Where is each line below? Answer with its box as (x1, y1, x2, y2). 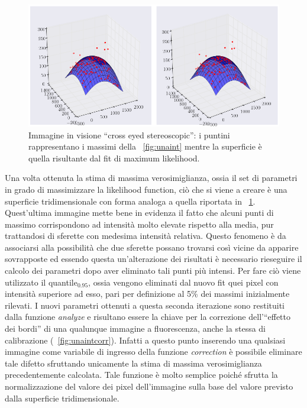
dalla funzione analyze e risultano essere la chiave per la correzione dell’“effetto (5, 310, 291, 323)
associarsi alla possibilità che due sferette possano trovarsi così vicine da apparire (5, 241, 299, 253)
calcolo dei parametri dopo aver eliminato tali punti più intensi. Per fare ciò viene (5, 264, 301, 277)
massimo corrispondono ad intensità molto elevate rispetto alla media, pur (5, 218, 274, 230)
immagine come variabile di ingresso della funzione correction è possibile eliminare (5, 345, 302, 358)
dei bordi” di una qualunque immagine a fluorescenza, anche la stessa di (5, 322, 266, 335)
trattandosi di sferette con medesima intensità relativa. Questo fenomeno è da (5, 229, 286, 242)
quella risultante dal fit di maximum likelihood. (28, 151, 200, 164)
